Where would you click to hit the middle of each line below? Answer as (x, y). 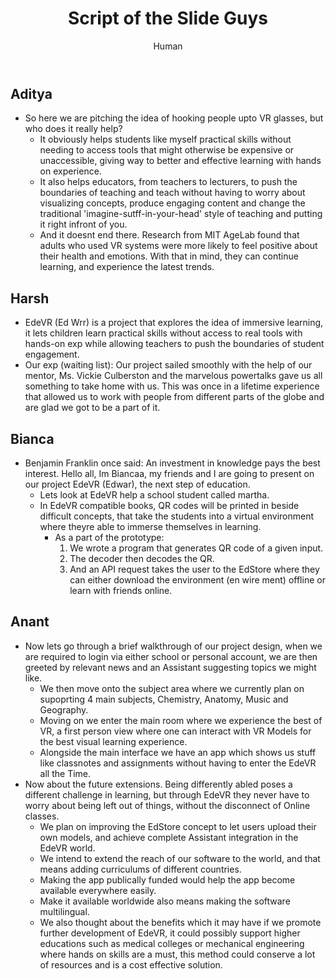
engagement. (52, 354)
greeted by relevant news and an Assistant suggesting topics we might (170, 667)
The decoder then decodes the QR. (142, 558)
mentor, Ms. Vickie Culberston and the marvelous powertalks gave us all (173, 376)
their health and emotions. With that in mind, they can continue (169, 256)
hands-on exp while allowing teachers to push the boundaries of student (174, 344)
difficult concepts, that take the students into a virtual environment (177, 516)
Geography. (64, 709)
